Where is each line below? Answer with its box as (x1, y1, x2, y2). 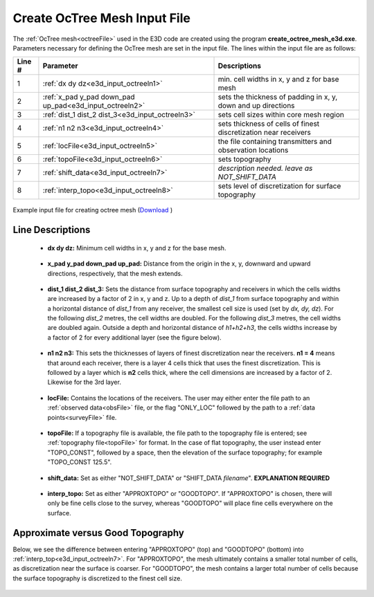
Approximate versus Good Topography (12, 526, 185, 539)
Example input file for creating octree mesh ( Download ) (12, 206, 173, 214)
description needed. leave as (217, 163, 313, 173)
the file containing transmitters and (217, 137, 332, 147)
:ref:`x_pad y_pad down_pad (42, 92, 135, 102)
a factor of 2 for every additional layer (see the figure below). (47, 333, 222, 342)
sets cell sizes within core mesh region (217, 110, 344, 120)
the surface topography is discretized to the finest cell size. (12, 574, 183, 582)
